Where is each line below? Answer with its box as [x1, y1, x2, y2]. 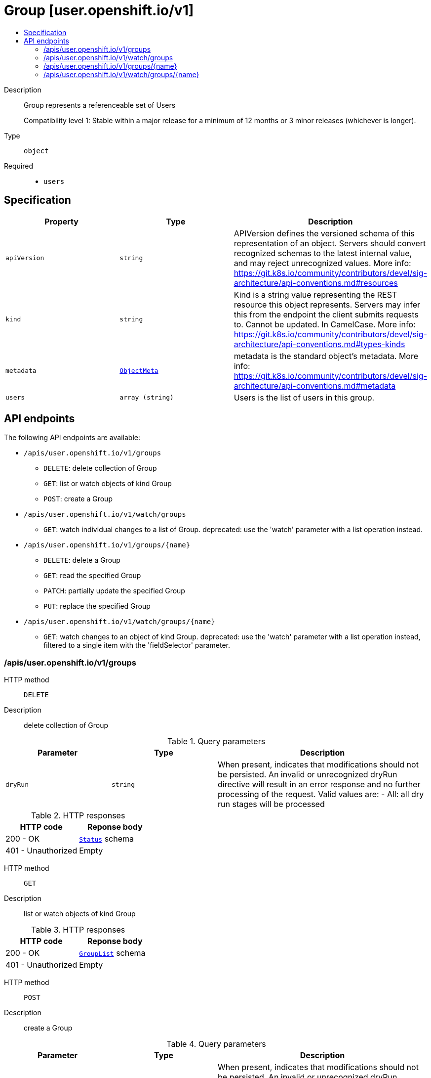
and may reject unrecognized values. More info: [234, 258, 411, 268]
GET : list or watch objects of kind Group [43, 479, 172, 488]
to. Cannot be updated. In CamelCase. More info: [234, 319, 416, 329]
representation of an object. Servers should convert [234, 238, 426, 248]
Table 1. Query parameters [167, 736, 266, 747]
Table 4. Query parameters [166, 1039, 266, 1049]
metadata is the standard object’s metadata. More [234, 351, 419, 361]
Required [4, 161, 33, 170]
